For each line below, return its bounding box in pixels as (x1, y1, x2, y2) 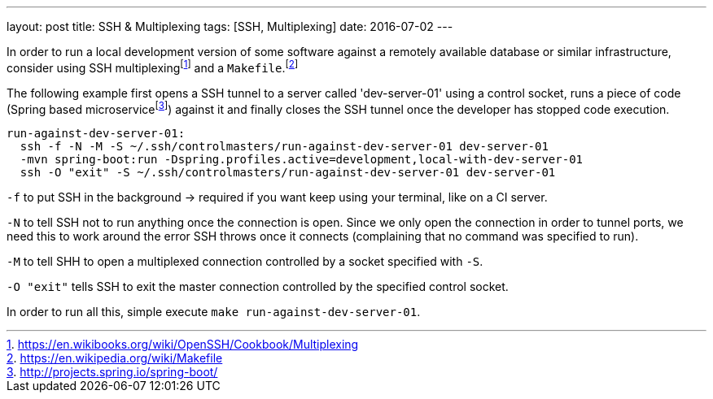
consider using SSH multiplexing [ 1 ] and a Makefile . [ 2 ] (7, 59, 299, 75)
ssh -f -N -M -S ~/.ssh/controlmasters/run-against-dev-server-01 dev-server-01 (20, 140, 549, 154)
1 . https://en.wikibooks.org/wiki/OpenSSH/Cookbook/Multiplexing (7, 337, 359, 352)
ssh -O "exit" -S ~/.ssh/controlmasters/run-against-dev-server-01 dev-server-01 (20, 166, 556, 180)
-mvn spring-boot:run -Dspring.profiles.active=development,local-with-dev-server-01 (20, 153, 584, 167)
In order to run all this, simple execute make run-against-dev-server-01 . (7, 305, 421, 319)
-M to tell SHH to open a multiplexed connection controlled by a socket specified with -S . (7, 254, 483, 269)
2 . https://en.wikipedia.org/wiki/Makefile (7, 351, 223, 366)
